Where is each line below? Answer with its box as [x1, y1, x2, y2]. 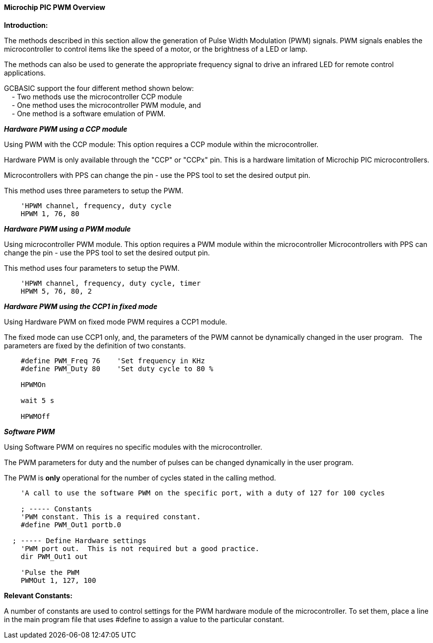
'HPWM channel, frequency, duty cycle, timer [20, 279, 201, 287]
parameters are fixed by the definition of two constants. [4, 341, 186, 350]
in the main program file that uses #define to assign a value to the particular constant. [4, 615, 284, 624]
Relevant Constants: [4, 591, 72, 600]
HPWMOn [20, 380, 46, 389]
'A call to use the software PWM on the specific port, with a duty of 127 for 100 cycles [20, 488, 385, 497]
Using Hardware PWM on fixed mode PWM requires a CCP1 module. [4, 317, 227, 326]
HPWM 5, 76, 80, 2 [20, 287, 92, 295]
